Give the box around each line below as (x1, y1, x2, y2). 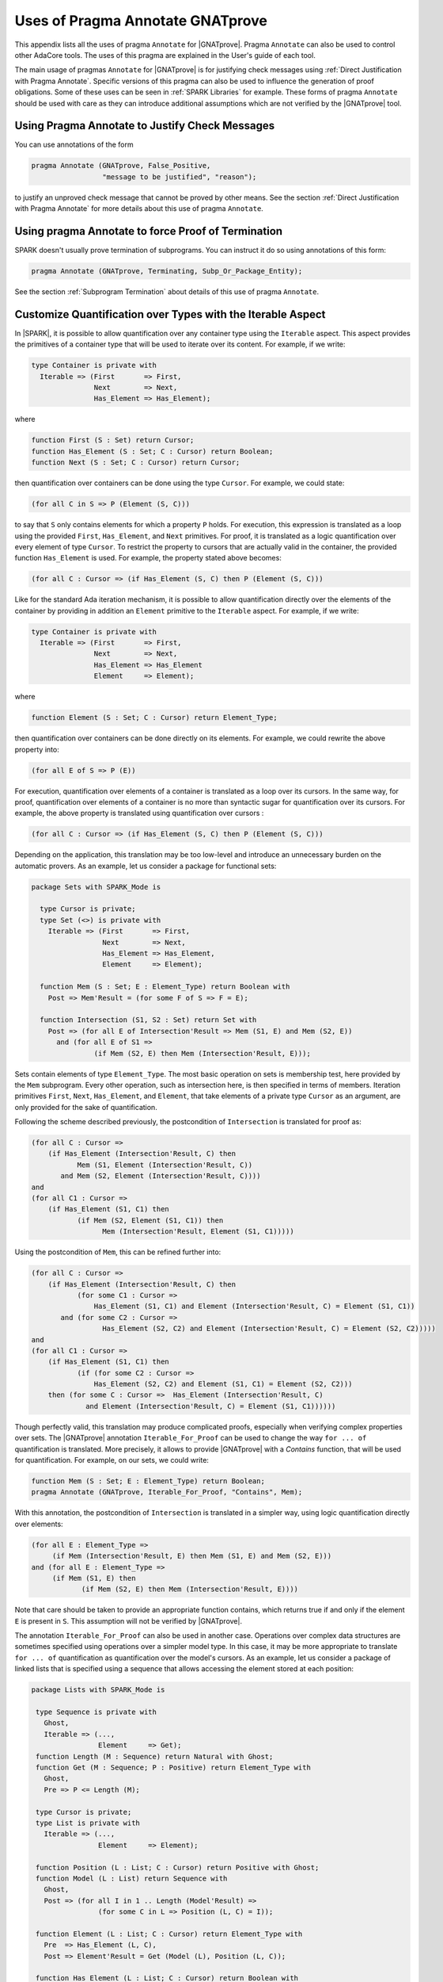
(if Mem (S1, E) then (51, 1574, 136, 1582)
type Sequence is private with (36, 1708, 157, 1716)
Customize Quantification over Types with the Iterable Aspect (14, 308, 326, 321)
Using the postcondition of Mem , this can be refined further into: (14, 1247, 221, 1257)
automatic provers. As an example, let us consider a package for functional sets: (14, 861, 277, 870)
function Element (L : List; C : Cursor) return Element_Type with (36, 1929, 303, 1938)
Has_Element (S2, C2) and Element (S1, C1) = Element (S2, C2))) (93, 1379, 353, 1389)
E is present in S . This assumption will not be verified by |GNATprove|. (14, 1616, 243, 1625)
